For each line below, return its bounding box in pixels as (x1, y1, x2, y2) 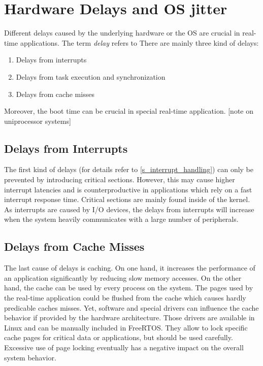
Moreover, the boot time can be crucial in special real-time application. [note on (4, 106, 254, 116)
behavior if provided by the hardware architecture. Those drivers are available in (4, 312, 255, 323)
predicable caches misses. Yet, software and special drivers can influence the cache (4, 302, 259, 313)
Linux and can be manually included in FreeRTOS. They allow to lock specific (4, 322, 248, 332)
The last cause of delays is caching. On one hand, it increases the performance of (4, 262, 255, 273)
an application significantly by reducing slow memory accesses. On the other (4, 272, 242, 283)
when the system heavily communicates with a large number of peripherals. (4, 214, 239, 224)
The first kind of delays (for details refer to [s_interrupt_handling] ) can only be (4, 164, 254, 175)
